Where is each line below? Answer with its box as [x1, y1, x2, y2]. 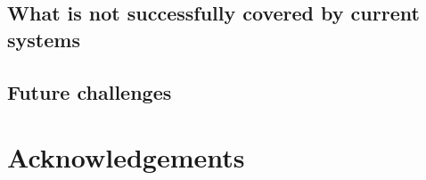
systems [7, 25, 80, 53]
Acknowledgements [7, 139, 245, 176]
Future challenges [7, 78, 172, 105]
